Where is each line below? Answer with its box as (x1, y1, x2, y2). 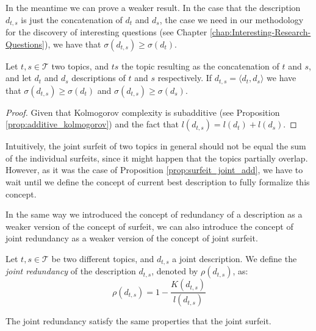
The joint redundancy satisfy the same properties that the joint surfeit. (5, 315, 271, 327)
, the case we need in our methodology (159, 13, 304, 26)
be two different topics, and (51, 252, 154, 265)
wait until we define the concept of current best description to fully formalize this (5, 176, 310, 188)
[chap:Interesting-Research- (209, 26, 311, 38)
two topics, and (51, 59, 109, 72)
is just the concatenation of (21, 13, 123, 26)
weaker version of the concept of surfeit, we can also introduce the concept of (5, 219, 293, 232)
